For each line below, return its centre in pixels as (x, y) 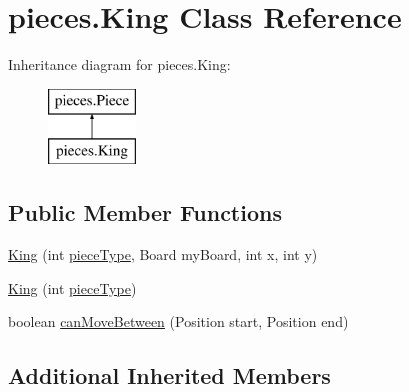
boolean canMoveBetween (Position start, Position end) (178, 321)
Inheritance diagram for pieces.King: (119, 64)
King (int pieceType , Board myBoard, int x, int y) (163, 254)
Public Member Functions (145, 212)
